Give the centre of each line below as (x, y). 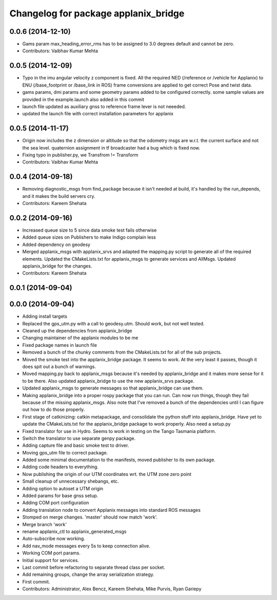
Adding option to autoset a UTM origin (63, 488)
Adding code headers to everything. (60, 467)
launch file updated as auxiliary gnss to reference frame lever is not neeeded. (104, 106)
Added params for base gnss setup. (60, 496)
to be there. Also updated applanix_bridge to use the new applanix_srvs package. (108, 381)
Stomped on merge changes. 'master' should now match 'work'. (90, 517)
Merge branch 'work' (44, 524)
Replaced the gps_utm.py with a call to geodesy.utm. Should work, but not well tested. (113, 323)
